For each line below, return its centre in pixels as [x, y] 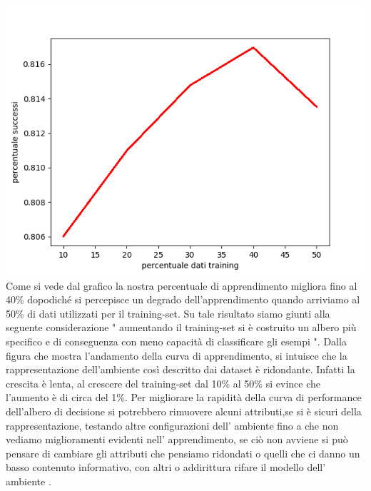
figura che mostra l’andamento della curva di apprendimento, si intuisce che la [177, 355]
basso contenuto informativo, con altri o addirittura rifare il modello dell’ [166, 467]
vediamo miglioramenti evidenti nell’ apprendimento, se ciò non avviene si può [177, 439]
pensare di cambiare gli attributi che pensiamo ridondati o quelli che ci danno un [183, 453]
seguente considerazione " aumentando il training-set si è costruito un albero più [181, 327]
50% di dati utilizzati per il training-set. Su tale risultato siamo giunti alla [168, 313]
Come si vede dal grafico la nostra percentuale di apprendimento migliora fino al [182, 285]
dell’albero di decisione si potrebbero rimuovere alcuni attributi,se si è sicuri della [184, 411]
